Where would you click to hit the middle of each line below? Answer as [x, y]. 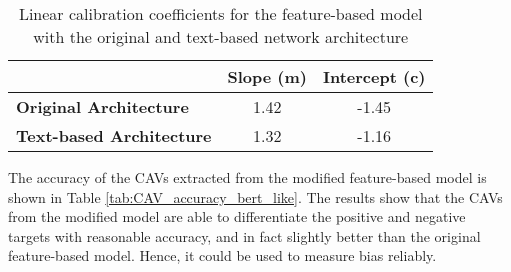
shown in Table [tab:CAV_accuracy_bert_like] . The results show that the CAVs [255, 196]
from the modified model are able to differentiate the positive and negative [237, 216]
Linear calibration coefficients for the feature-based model [220, 13]
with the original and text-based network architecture [221, 36]
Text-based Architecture [114, 135]
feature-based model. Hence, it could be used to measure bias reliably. [222, 255]
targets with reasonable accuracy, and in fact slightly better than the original [244, 235]
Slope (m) [267, 76]
